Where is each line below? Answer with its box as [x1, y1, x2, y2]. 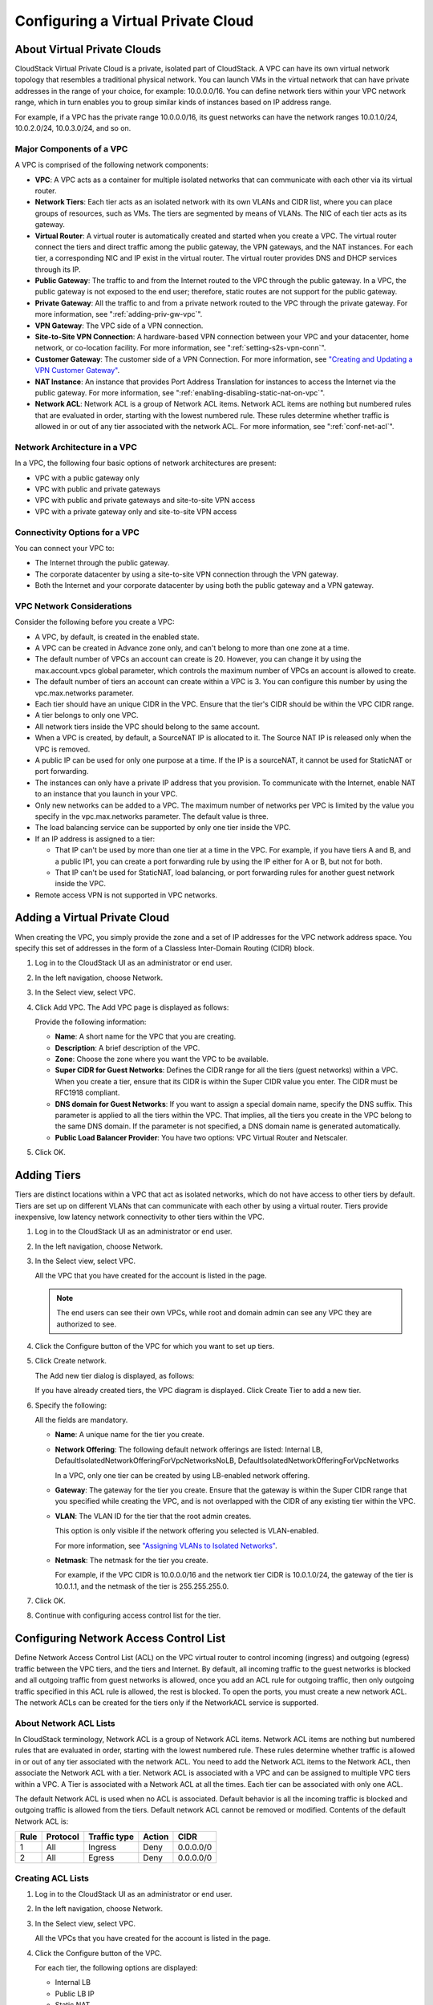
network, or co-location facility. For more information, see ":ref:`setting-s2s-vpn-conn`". [34, 343, 326, 353]
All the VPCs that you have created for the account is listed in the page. [34, 1934, 271, 1943]
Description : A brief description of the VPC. [55, 1043, 200, 1052]
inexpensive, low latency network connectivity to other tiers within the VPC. [14, 1212, 265, 1221]
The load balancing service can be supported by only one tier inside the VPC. [34, 823, 292, 832]
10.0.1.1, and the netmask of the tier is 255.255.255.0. [55, 1581, 229, 1591]
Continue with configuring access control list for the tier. [34, 1610, 221, 1620]
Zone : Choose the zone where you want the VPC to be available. [55, 1055, 269, 1064]
